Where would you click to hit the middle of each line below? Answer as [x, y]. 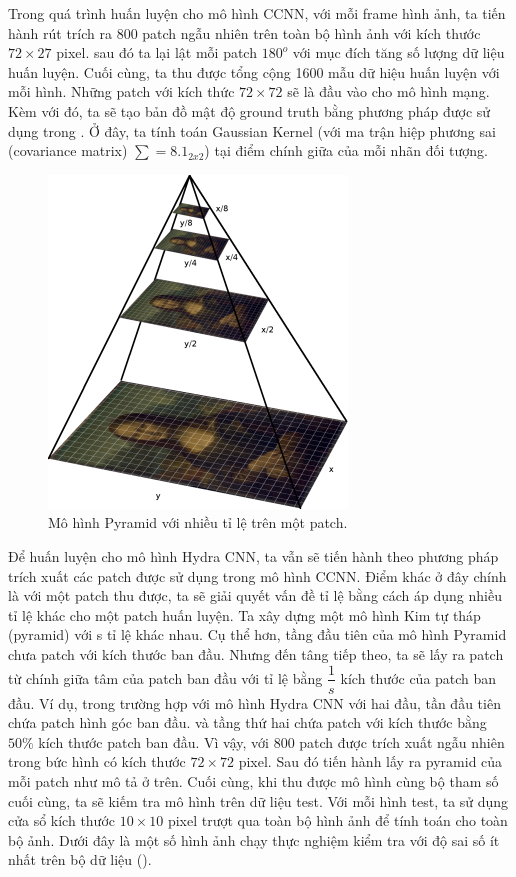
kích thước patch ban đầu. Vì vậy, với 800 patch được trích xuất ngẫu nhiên [271, 741]
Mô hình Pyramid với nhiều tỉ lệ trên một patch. [198, 522]
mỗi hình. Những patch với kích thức [121, 91]
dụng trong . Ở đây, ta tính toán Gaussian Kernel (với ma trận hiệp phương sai [252, 130]
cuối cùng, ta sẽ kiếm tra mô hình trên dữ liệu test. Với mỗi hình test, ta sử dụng [258, 800]
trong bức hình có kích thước [97, 761]
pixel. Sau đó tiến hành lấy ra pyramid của [370, 761]
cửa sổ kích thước [62, 820]
